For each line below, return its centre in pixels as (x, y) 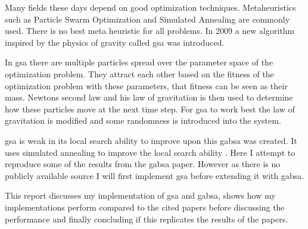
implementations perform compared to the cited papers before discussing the (145, 207)
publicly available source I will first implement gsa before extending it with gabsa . (155, 175)
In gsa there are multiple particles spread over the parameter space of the (139, 62)
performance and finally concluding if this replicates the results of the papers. (147, 219)
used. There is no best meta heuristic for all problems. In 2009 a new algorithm (150, 31)
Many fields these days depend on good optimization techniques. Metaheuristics (150, 7)
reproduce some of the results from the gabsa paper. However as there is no (143, 164)
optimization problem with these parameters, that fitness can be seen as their (146, 85)
